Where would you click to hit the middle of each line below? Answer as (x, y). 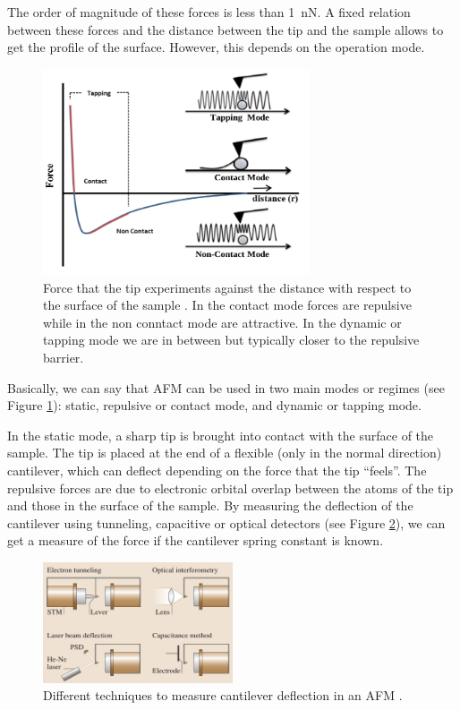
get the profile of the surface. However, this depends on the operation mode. (216, 47)
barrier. (64, 358)
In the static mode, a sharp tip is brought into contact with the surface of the (221, 435)
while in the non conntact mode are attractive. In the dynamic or (222, 322)
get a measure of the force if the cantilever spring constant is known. (196, 540)
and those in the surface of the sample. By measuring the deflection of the (210, 505)
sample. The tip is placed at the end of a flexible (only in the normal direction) (225, 453)
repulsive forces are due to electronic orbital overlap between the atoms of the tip (230, 488)
